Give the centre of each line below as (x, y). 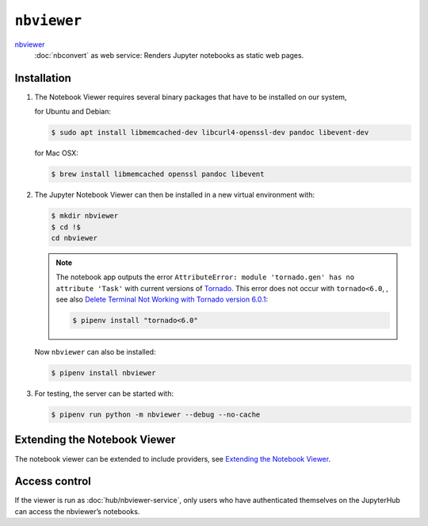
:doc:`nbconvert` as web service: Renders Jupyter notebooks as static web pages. (169, 55)
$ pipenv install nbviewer (103, 373)
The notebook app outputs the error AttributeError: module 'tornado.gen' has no (205, 277)
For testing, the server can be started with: (104, 394)
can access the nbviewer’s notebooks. (77, 511)
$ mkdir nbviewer (85, 216)
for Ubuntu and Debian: (73, 112)
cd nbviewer (75, 238)
